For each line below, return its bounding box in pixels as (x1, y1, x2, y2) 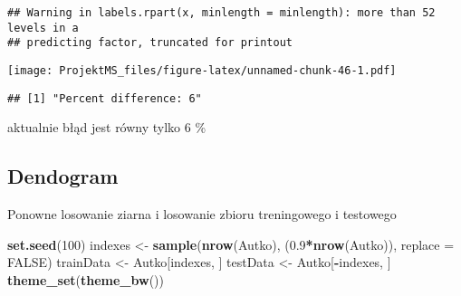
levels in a (7, 21, 79, 34)
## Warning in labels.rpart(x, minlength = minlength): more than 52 (7, 6, 436, 19)
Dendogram (7, 162, 119, 190)
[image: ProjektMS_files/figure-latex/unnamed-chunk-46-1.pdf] (7, 63, 397, 77)
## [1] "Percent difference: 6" (7, 91, 202, 105)
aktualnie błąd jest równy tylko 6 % (7, 118, 206, 137)
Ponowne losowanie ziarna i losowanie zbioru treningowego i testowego (7, 205, 397, 224)
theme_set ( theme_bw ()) (7, 270, 164, 289)
